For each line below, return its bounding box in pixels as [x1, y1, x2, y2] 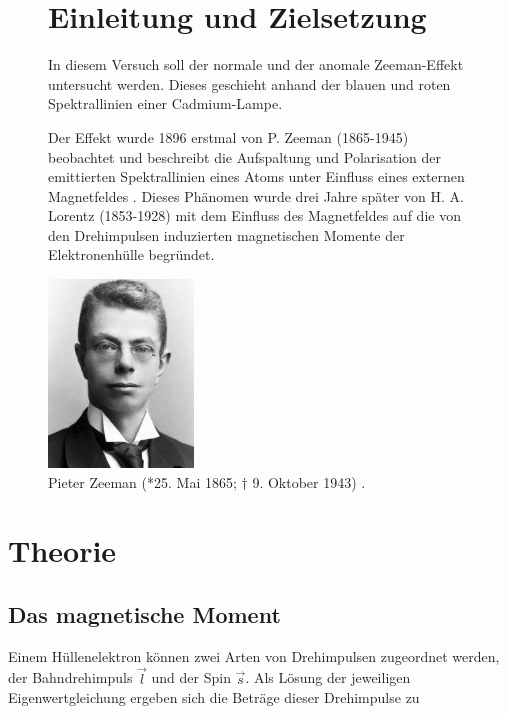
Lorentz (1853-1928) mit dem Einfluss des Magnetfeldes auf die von [48, 205, 461, 226]
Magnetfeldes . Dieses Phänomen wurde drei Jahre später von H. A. [48, 185, 464, 206]
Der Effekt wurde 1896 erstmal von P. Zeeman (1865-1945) [48, 126, 409, 147]
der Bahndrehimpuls [8, 667, 133, 688]
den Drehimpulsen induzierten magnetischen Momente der [48, 224, 405, 245]
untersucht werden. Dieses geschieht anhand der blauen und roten [48, 73, 451, 94]
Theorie [8, 530, 117, 571]
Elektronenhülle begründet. [48, 244, 215, 265]
